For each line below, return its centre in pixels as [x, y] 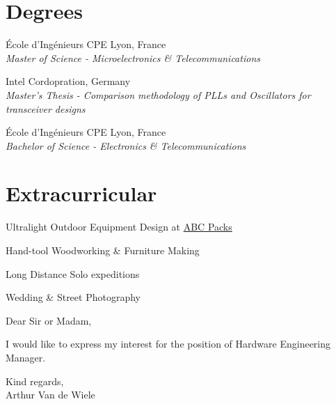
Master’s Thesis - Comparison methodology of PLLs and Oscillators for [158, 94]
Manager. [26, 357]
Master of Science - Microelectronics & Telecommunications [133, 57]
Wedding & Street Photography [73, 297]
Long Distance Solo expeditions [73, 273]
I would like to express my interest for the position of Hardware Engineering [168, 344]
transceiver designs [46, 108]
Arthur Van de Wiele [50, 395]
